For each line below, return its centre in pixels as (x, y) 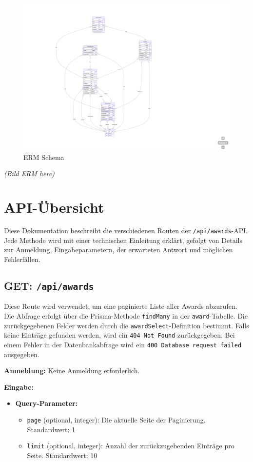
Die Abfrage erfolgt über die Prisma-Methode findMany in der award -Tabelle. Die (126, 315)
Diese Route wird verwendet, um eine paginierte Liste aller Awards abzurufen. (121, 306)
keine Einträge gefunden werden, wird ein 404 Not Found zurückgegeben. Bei (119, 335)
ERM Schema (44, 157)
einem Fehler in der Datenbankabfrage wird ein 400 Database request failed (123, 344)
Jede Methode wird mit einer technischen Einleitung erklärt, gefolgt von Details (123, 240)
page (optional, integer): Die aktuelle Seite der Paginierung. (116, 419)
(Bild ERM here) (29, 173)
